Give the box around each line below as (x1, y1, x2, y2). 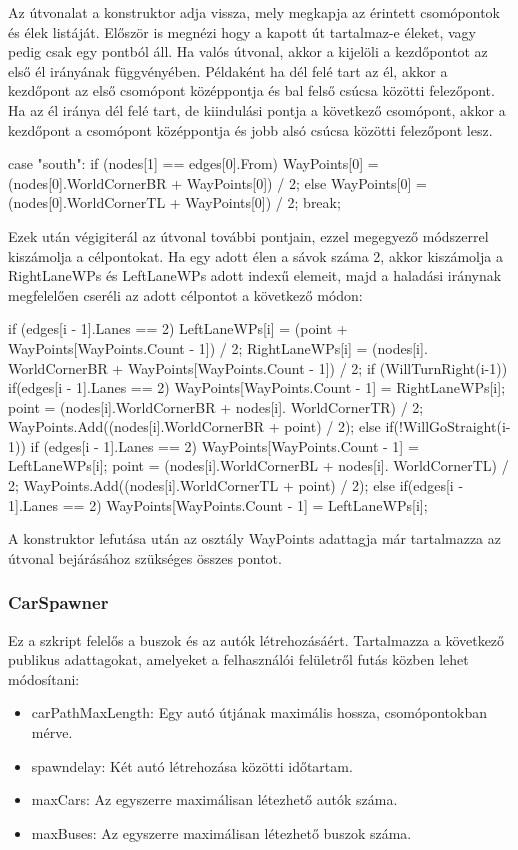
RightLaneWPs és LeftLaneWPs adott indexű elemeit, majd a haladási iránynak (8, 265, 502, 286)
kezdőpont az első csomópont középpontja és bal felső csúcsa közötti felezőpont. (8, 80, 495, 101)
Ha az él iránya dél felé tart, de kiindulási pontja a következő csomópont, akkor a (8, 99, 506, 120)
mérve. (31, 722, 73, 743)
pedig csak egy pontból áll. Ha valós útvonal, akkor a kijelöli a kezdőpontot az (8, 41, 488, 62)
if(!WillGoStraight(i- (385, 416, 511, 437)
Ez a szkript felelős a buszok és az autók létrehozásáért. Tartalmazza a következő (8, 629, 505, 650)
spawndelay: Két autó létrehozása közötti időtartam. (31, 755, 353, 776)
